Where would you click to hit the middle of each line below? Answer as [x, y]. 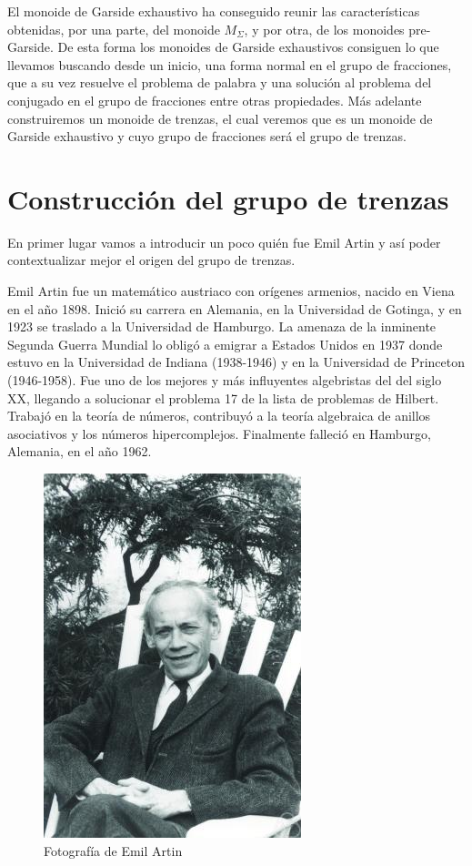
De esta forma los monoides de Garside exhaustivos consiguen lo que [248, 47]
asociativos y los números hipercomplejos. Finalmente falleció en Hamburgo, [219, 433]
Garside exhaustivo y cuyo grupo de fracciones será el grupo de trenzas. [207, 136]
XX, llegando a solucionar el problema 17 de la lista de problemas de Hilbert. [223, 397]
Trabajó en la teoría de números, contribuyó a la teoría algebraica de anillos [219, 416]
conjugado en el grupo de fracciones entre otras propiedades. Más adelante [215, 100]
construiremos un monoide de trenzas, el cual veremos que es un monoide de [220, 118]
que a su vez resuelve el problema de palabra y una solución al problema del [220, 82]
